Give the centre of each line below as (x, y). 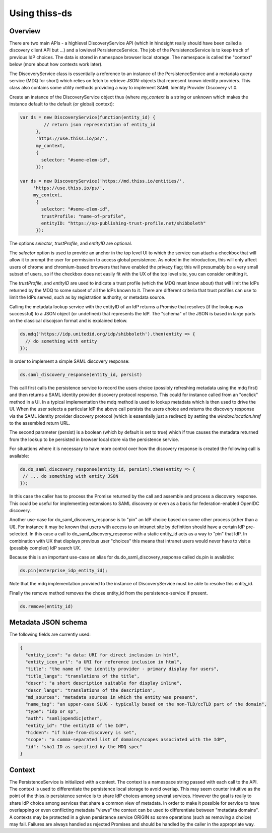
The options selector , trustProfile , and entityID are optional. (71, 243)
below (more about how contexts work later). (56, 64)
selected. (19, 534)
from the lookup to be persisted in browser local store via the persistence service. (94, 439)
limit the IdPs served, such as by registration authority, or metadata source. (87, 297)
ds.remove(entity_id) (47, 606)
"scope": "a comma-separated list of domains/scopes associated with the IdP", (126, 740)
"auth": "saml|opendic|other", (64, 718)
